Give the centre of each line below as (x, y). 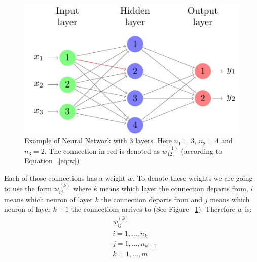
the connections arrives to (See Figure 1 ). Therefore (153, 209)
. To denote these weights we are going (193, 178)
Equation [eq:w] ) (52, 161)
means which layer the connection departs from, (174, 188)
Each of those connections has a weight (65, 178)
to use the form (28, 188)
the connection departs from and (152, 199)
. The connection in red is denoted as (102, 150)
